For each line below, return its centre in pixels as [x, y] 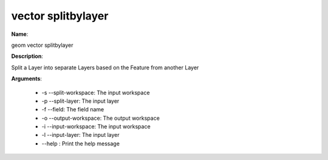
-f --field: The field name [73, 110]
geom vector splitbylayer [42, 45]
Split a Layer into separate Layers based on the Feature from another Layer [105, 68]
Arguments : [27, 78]
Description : [27, 56]
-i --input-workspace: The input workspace [96, 127]
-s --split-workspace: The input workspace [96, 92]
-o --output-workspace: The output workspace [101, 118]
